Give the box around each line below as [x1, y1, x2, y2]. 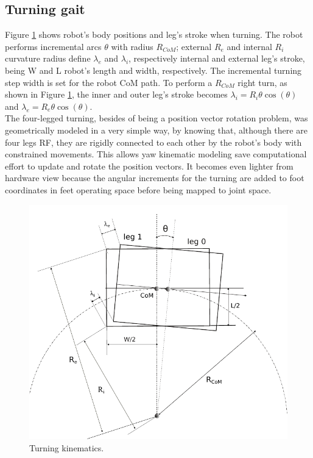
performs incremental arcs [5, 40, 102, 52]
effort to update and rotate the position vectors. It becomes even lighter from [5, 159, 294, 172]
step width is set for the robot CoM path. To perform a [5, 76, 213, 88]
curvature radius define [5, 52, 91, 65]
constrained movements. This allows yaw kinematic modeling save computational [5, 148, 307, 160]
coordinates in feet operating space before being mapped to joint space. [5, 183, 272, 196]
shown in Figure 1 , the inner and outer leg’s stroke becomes [5, 88, 228, 101]
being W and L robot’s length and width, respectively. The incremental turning [5, 63, 302, 76]
